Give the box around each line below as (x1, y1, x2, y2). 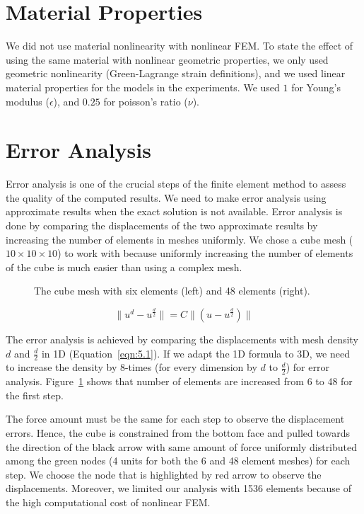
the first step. (6, 387, 64, 402)
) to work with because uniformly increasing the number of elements (57, 246, 353, 261)
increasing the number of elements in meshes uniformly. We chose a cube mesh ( (6, 232, 353, 246)
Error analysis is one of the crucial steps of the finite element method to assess (6, 176, 346, 191)
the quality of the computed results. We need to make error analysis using (6, 190, 327, 205)
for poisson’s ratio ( (103, 93, 188, 108)
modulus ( (6, 93, 49, 108)
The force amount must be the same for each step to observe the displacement (6, 411, 345, 426)
